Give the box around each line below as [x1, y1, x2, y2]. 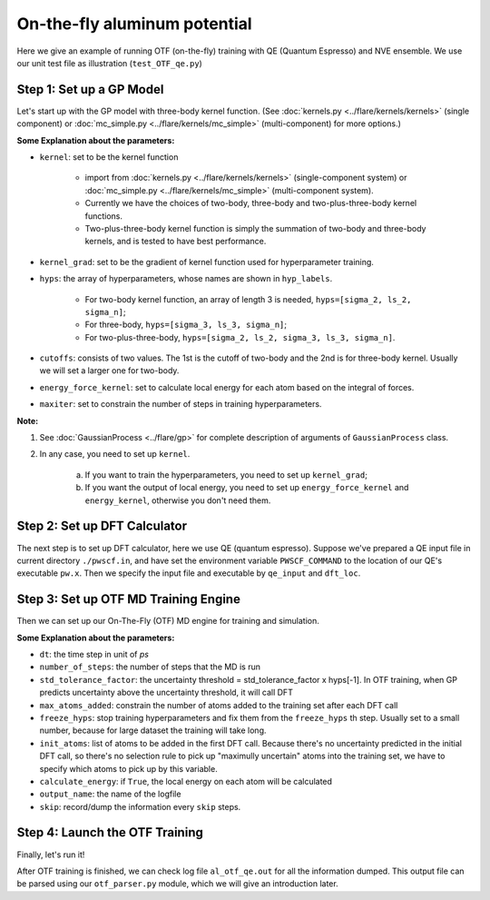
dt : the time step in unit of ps [39, 648, 150, 659]
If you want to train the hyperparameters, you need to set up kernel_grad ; [84, 469, 367, 480]
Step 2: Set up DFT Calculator [16, 519, 188, 534]
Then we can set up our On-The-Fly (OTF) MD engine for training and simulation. [16, 616, 319, 627]
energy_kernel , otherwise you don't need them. [84, 495, 271, 506]
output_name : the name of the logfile [39, 788, 181, 799]
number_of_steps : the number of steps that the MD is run [39, 661, 260, 672]
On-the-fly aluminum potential [16, 14, 253, 34]
